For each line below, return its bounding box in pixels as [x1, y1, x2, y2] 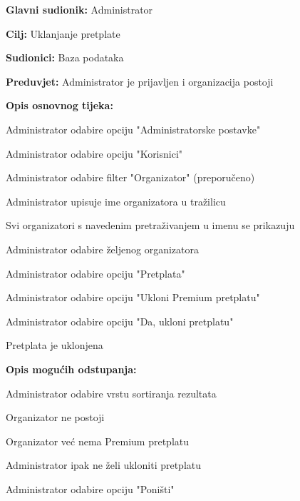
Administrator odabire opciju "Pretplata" [6, 265, 185, 280]
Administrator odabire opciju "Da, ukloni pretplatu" [6, 313, 234, 328]
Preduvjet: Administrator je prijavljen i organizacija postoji [6, 74, 274, 88]
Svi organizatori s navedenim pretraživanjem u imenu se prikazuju [6, 218, 295, 233]
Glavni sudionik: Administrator [6, 2, 153, 16]
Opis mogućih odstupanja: [6, 361, 137, 376]
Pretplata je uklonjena [6, 338, 103, 353]
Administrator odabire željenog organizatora [6, 241, 199, 256]
